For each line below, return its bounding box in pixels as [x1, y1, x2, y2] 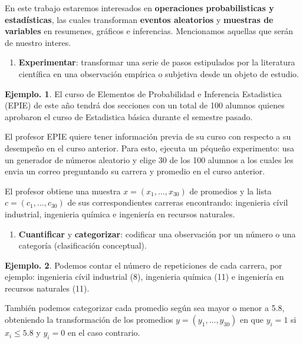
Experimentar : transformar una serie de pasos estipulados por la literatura [18, 56, 295, 68]
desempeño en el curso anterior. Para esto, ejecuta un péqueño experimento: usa [5, 141, 295, 154]
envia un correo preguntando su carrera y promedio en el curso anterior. [5, 165, 265, 177]
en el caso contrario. [67, 326, 140, 339]
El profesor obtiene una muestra [5, 184, 121, 197]
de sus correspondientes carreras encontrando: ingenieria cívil [67, 196, 288, 209]
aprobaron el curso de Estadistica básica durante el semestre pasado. [5, 110, 253, 123]
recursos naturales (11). [5, 282, 90, 294]
